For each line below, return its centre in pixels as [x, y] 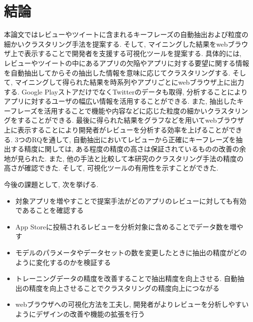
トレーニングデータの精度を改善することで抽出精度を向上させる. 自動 [126, 278]
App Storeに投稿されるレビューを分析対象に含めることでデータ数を [123, 226]
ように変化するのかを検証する [63, 262]
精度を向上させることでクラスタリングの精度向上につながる [124, 288]
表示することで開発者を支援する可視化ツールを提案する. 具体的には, [133, 53]
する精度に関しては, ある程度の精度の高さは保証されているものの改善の [125, 149]
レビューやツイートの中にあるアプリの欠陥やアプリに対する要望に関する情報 [126, 63]
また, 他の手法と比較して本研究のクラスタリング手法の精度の [146, 158]
